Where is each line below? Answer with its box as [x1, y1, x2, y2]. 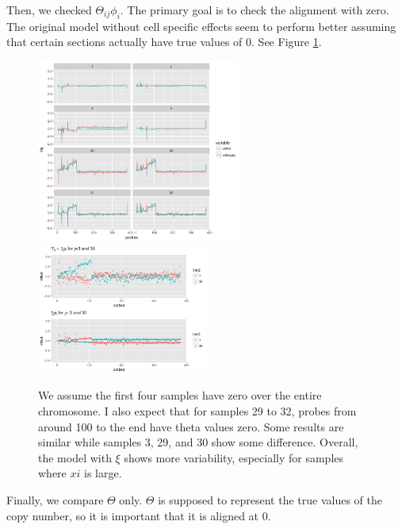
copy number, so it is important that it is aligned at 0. [6, 507, 271, 523]
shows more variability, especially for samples [124, 449, 344, 465]
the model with [38, 449, 112, 465]
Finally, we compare [6, 492, 104, 508]
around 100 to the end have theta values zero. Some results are [38, 418, 344, 434]
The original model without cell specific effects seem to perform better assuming [6, 17, 396, 34]
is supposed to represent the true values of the [158, 492, 382, 508]
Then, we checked [6, 2, 92, 17]
